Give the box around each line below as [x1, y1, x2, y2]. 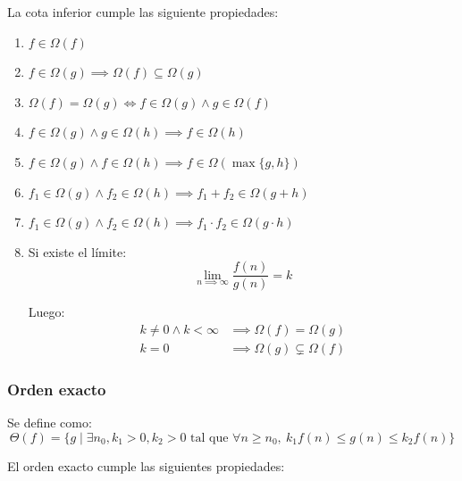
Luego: [28, 303, 65, 321]
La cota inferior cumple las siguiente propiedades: [7, 3, 279, 21]
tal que [190, 431, 229, 444]
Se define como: [7, 413, 92, 432]
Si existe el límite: [28, 242, 127, 261]
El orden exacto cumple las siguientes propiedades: [7, 456, 285, 475]
